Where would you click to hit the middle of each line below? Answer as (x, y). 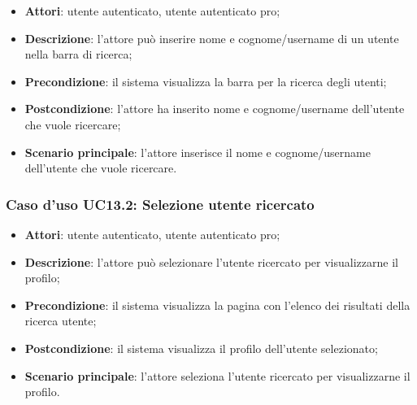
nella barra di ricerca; (78, 54)
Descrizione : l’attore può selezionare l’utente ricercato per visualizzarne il (211, 261)
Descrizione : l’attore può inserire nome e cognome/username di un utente (212, 38)
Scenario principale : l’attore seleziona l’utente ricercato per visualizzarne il (217, 375)
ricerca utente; (61, 321)
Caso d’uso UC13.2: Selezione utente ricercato (160, 204)
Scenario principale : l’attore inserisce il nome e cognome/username (198, 152)
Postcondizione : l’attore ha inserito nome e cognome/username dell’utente (215, 109)
